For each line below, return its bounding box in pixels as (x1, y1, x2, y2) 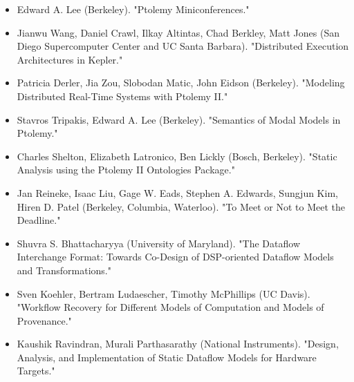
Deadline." (17, 213, 61, 227)
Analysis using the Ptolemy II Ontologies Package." (17, 162, 235, 177)
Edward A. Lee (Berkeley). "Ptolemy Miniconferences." (17, 2, 250, 16)
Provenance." (17, 313, 72, 327)
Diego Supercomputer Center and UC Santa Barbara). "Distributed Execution (17, 39, 349, 53)
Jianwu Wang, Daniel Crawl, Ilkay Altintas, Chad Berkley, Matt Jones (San (17, 25, 339, 39)
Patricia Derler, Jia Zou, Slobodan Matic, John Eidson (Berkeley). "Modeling (17, 75, 345, 90)
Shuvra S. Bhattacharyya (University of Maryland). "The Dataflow (17, 236, 300, 250)
